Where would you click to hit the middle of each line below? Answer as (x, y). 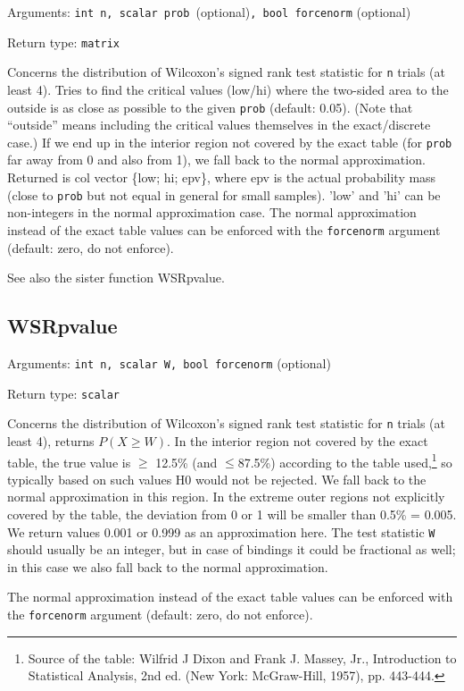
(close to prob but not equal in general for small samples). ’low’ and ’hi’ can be (224, 194)
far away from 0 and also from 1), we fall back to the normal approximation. (216, 160)
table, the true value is (69, 462)
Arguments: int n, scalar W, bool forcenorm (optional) (169, 362)
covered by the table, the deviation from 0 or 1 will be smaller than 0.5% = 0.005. (232, 514)
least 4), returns (51, 440)
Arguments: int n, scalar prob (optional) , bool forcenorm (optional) (209, 12)
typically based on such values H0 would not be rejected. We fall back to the (217, 479)
